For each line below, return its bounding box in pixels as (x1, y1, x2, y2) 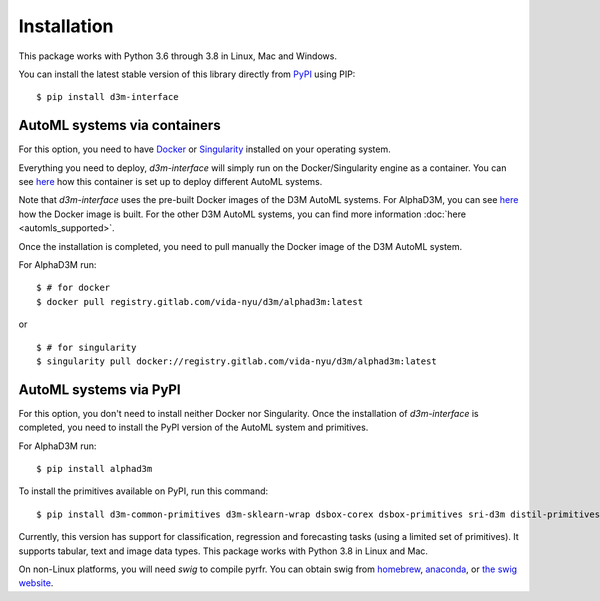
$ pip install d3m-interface (36, 91, 179, 103)
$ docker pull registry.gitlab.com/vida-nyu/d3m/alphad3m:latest (36, 296, 364, 307)
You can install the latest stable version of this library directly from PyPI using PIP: (18, 68, 356, 80)
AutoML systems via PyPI (18, 381, 181, 398)
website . (18, 577, 54, 589)
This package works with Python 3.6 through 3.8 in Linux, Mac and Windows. (18, 50, 337, 62)
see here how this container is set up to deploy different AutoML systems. (18, 176, 323, 188)
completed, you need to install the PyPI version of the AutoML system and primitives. (18, 421, 369, 434)
